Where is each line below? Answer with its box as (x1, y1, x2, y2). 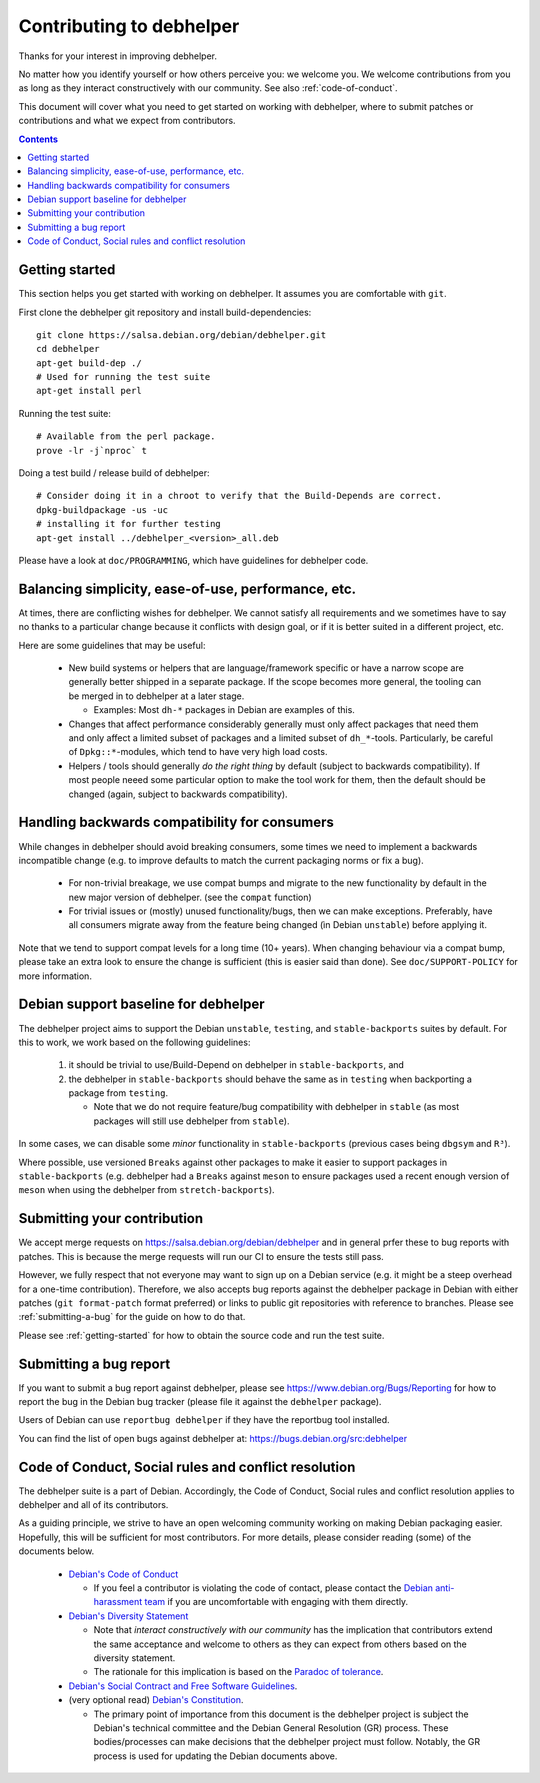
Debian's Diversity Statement (68, 1610, 189, 1622)
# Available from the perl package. (36, 431, 216, 442)
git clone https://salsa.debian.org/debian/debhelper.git (36, 329, 327, 340)
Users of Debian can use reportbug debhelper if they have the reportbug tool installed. (18, 1414, 390, 1426)
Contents (18, 133, 59, 145)
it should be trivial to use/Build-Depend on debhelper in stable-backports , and (68, 1059, 405, 1071)
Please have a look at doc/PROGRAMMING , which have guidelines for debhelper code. (18, 555, 369, 566)
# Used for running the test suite (36, 371, 211, 383)
